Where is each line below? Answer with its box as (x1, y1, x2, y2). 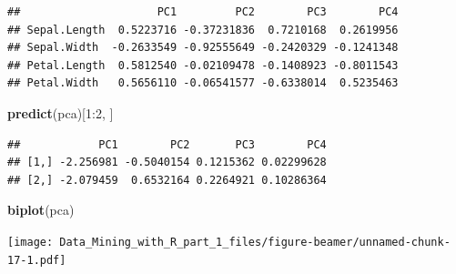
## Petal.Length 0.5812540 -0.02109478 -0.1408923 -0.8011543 (7, 58, 399, 72)
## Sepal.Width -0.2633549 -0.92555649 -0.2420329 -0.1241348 (7, 41, 399, 55)
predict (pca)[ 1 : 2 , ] (7, 103, 114, 122)
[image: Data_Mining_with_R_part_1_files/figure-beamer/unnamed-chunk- (7, 235, 451, 249)
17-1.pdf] (7, 253, 66, 267)
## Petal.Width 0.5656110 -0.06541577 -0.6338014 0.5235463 (7, 76, 399, 90)
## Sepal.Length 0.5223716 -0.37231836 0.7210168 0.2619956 (7, 23, 399, 36)
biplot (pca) (7, 200, 75, 219)
